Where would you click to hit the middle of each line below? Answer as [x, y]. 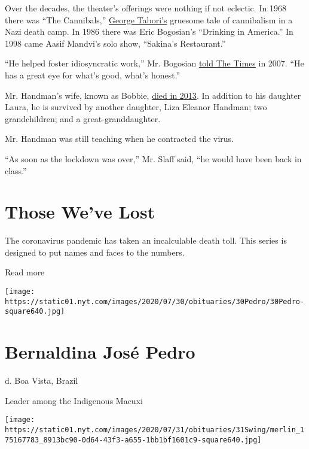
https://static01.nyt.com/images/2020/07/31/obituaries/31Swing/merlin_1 [155, 430]
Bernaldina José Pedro [100, 352]
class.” [16, 170]
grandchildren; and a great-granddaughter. [83, 118]
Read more [25, 272]
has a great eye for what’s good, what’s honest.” [93, 75]
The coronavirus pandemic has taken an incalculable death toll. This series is [146, 240]
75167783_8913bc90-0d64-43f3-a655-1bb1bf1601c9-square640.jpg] [133, 440]
